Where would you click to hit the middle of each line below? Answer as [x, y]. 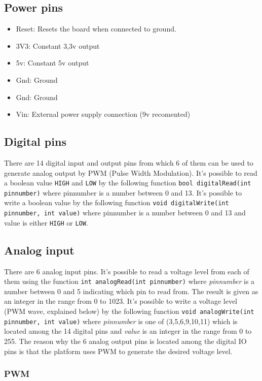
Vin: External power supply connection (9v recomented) [103, 114]
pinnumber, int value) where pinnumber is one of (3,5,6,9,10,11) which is [121, 321]
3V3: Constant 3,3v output [58, 45]
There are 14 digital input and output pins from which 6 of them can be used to [129, 162]
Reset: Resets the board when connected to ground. [96, 29]
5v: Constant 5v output [52, 63]
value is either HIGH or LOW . [46, 222]
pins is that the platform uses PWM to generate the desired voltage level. [118, 351]
